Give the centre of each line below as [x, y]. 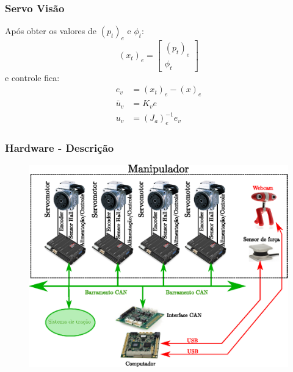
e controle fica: [32, 77]
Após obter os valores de [51, 31]
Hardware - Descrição [60, 147]
